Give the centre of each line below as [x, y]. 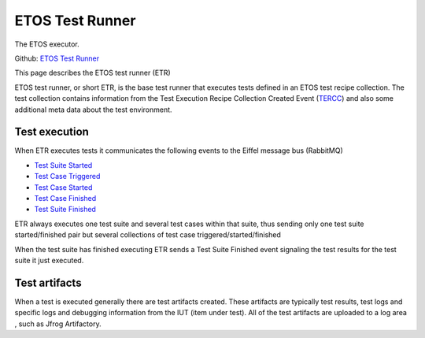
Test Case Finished [65, 198]
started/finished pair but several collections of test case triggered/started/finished [148, 235]
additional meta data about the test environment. [93, 110]
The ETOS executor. [47, 44]
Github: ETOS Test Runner [57, 58]
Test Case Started [63, 187]
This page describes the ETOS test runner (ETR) [92, 73]
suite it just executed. [49, 260]
